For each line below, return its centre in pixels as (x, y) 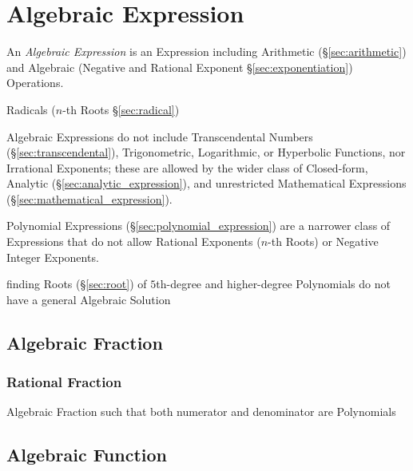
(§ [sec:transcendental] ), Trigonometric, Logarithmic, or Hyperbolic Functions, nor (206, 152)
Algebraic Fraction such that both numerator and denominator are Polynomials (201, 412)
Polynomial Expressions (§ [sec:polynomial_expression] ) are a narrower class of (199, 226)
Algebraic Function (87, 455)
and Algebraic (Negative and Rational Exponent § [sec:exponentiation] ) (180, 67)
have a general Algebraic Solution (89, 299)
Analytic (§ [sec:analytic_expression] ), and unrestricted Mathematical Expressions (206, 183)
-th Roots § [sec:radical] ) (121, 109)
